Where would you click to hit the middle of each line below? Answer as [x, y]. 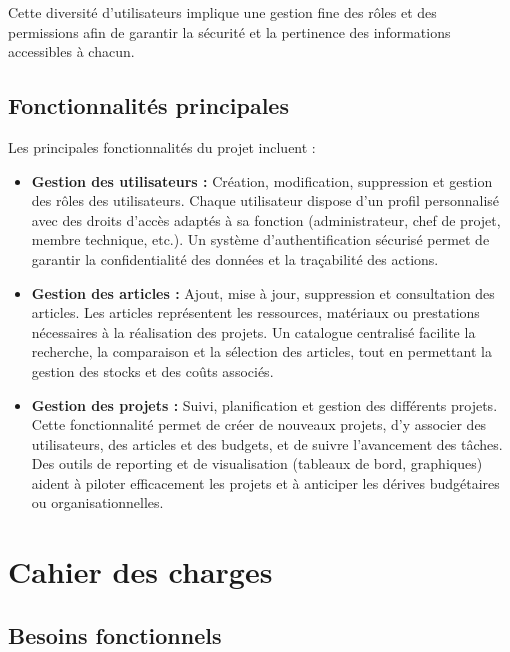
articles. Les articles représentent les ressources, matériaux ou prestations [255, 312]
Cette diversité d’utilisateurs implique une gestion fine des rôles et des [222, 12]
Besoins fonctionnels [115, 634]
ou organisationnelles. [97, 502]
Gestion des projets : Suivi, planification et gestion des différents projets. [264, 404]
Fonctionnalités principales [148, 105]
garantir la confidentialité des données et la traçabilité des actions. [235, 258]
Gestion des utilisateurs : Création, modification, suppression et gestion [262, 180]
